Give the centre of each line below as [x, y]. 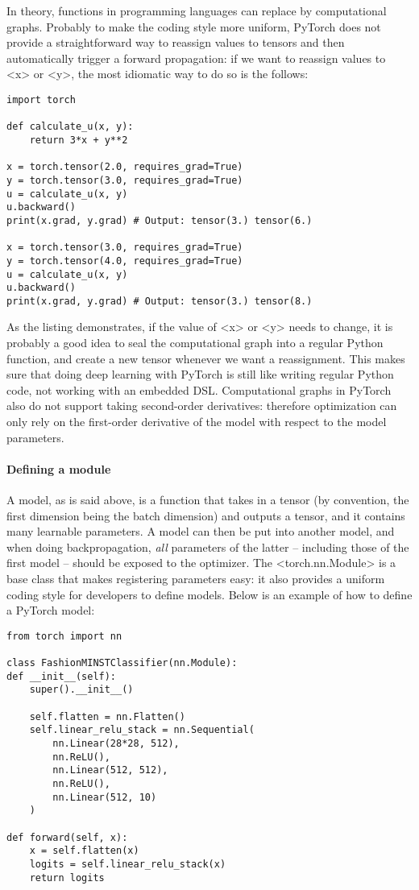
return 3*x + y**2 [79, 140]
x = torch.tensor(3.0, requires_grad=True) [125, 248]
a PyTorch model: [51, 610]
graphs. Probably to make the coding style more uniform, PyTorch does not [194, 26]
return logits [67, 878]
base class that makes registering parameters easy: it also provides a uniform [196, 578]
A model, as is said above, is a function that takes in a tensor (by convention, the [208, 500]
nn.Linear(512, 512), [110, 770]
